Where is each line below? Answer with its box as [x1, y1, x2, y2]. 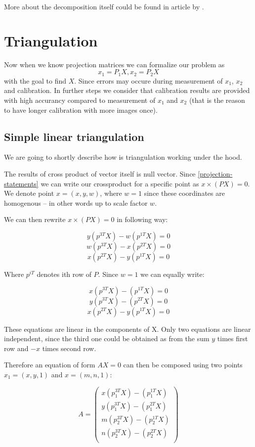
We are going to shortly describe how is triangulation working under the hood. [4, 152, 242, 162]
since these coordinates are [144, 188, 225, 198]
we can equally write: [140, 268, 205, 279]
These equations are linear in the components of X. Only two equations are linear [4, 323, 251, 334]
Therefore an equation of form [4, 359, 95, 370]
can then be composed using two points [123, 359, 243, 370]
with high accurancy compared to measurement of [4, 94, 156, 105]
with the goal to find [4, 75, 67, 86]
